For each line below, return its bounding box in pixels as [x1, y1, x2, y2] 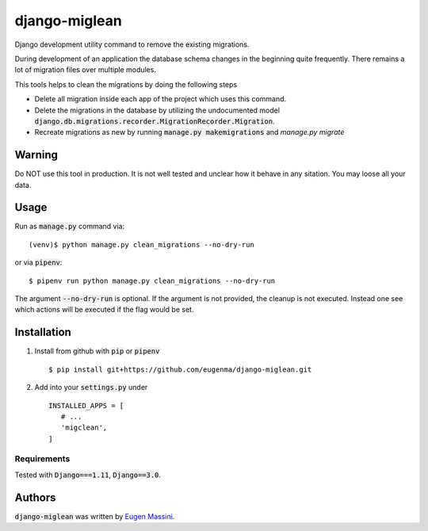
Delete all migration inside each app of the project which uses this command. [34, 94, 287, 104]
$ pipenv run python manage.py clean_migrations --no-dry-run [29, 276, 276, 285]
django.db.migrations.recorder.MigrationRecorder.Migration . [34, 116, 275, 126]
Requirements [14, 453, 71, 464]
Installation [14, 326, 71, 339]
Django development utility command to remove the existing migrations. [14, 40, 250, 49]
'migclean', [60, 423, 108, 432]
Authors [14, 491, 56, 504]
